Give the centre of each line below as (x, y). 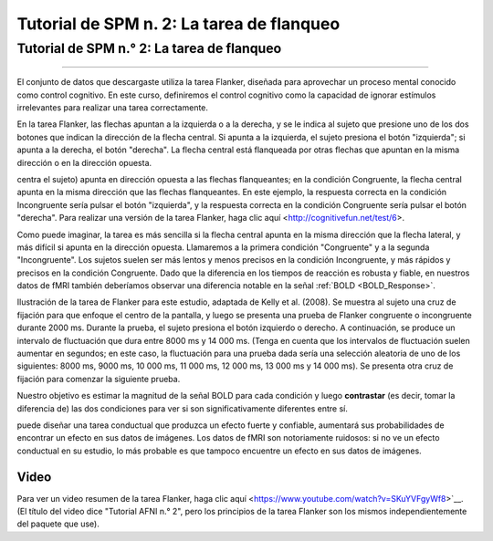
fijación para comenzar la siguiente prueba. (99, 379)
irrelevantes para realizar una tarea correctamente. (113, 107)
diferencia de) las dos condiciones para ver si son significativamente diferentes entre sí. (183, 408)
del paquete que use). (58, 524)
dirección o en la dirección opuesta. (84, 162)
